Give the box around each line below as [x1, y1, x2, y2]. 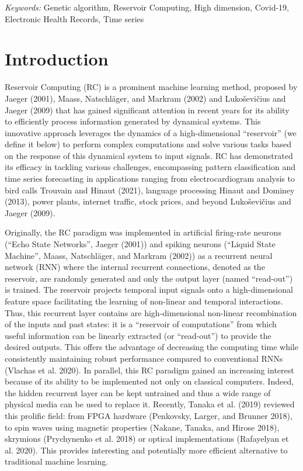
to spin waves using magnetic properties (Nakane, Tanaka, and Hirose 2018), [5, 421, 280, 433]
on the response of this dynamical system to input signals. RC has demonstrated [5, 149, 293, 161]
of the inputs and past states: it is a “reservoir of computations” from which [5, 318, 277, 330]
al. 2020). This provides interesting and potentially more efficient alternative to [5, 444, 288, 456]
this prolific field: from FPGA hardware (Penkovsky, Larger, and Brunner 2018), [5, 409, 292, 421]
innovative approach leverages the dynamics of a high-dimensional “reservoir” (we [5, 126, 297, 138]
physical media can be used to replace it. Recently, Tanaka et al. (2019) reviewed [5, 398, 295, 410]
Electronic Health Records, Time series [5, 12, 144, 25]
